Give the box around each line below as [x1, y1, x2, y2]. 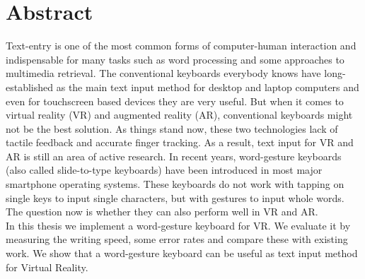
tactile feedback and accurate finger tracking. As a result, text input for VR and [6, 135, 354, 150]
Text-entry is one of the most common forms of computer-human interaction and [6, 38, 357, 53]
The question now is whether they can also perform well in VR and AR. [6, 204, 318, 219]
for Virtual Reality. [6, 259, 88, 274]
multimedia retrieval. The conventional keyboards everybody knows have [6, 66, 321, 81]
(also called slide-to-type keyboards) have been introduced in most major [6, 162, 323, 177]
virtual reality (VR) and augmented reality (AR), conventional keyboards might [6, 107, 353, 122]
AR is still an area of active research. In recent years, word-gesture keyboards [6, 148, 342, 163]
